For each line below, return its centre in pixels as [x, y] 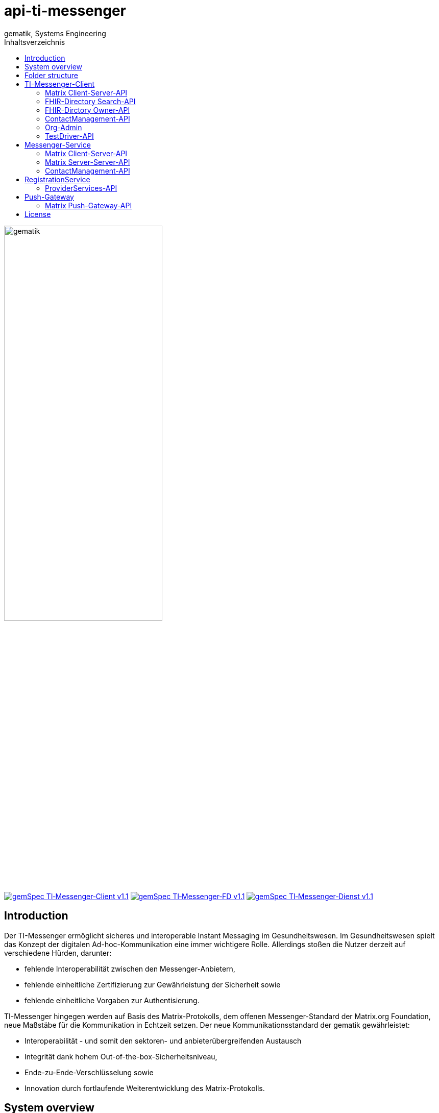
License [38, 214]
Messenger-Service [58, 144]
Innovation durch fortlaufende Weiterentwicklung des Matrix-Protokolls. [145, 1088]
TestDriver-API [69, 136]
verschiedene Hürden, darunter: [58, 953]
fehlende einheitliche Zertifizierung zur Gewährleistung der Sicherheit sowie [153, 984]
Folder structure [52, 75]
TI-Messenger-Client [60, 84]
